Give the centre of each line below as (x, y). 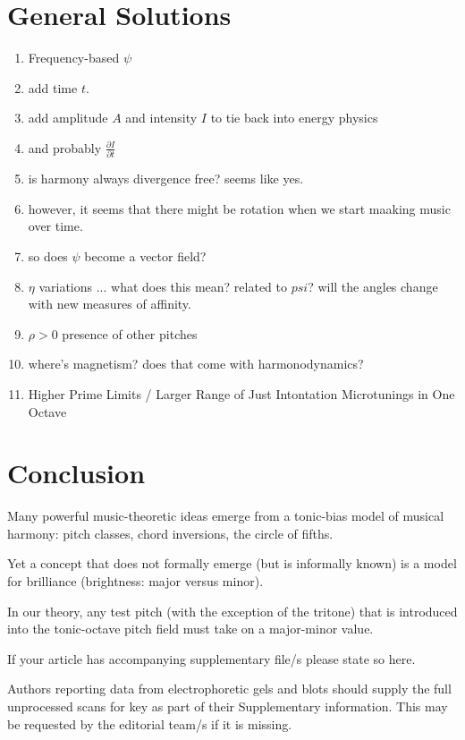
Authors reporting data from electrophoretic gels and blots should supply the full (229, 689)
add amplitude (68, 118)
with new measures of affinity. (110, 304)
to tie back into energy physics (294, 118)
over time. (55, 226)
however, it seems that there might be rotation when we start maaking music (239, 208)
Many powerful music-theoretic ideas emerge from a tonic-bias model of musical (226, 516)
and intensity (161, 118)
